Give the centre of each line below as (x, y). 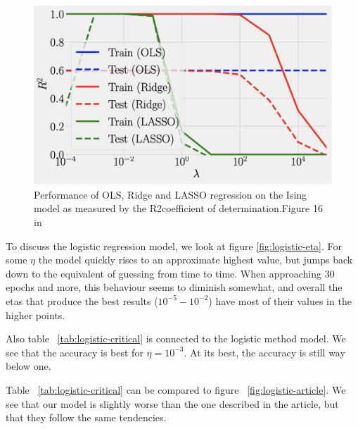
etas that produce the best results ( (82, 300)
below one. (28, 366)
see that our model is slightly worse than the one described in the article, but (172, 403)
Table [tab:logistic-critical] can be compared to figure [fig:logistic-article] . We (176, 389)
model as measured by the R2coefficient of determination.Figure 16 (178, 208)
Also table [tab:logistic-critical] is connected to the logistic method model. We (176, 338)
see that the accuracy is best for (75, 352)
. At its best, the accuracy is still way (264, 352)
